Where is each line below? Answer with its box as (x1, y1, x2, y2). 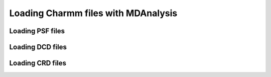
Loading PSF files (9, 27, 65, 35)
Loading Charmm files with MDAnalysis (9, 8, 178, 19)
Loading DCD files (9, 43, 67, 51)
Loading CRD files (9, 59, 67, 67)
